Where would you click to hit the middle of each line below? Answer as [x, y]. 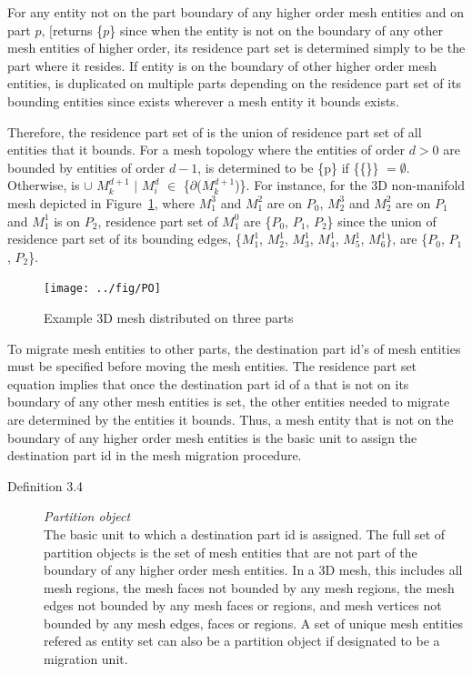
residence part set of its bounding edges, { [125, 239]
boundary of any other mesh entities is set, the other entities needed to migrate [229, 402]
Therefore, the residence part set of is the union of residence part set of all [215, 131]
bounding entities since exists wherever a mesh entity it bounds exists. [203, 101]
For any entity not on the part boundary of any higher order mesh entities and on [236, 12]
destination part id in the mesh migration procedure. [155, 455]
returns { [78, 30]
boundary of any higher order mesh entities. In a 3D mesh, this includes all [253, 570]
